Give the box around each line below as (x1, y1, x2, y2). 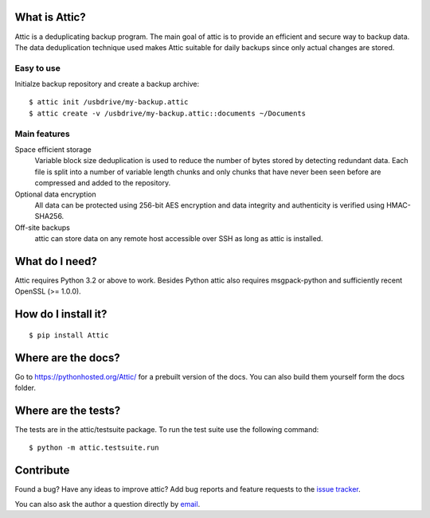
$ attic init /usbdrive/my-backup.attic (29, 98, 189, 107)
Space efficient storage (14, 144, 92, 154)
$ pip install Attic (29, 330, 109, 340)
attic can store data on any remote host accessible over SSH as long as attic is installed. (34, 234, 323, 243)
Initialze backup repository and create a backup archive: (14, 80, 199, 89)
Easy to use (14, 62, 61, 73)
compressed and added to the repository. (34, 178, 171, 188)
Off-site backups (14, 223, 71, 232)
